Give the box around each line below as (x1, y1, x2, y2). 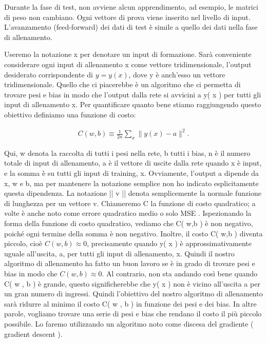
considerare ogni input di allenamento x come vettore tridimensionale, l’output (4, 58, 252, 69)
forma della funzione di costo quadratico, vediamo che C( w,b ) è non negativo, (4, 218, 253, 229)
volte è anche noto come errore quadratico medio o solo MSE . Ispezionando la (4, 208, 252, 218)
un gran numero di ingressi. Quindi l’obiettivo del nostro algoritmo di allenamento (4, 288, 263, 299)
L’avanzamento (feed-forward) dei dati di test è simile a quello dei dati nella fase (4, 22, 258, 32)
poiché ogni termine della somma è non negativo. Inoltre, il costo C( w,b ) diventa (4, 228, 263, 238)
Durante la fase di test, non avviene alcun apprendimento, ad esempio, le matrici (4, 2, 258, 12)
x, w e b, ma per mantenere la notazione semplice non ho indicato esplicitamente (4, 177, 259, 188)
